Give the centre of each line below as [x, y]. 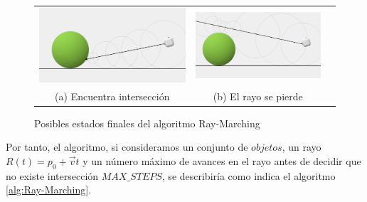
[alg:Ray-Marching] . [49, 190]
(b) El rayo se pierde [258, 96]
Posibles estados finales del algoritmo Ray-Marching [147, 123]
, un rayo [302, 147]
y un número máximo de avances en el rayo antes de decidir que [222, 160]
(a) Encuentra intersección [112, 96]
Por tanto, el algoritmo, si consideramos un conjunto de [127, 147]
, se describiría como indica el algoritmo [249, 175]
